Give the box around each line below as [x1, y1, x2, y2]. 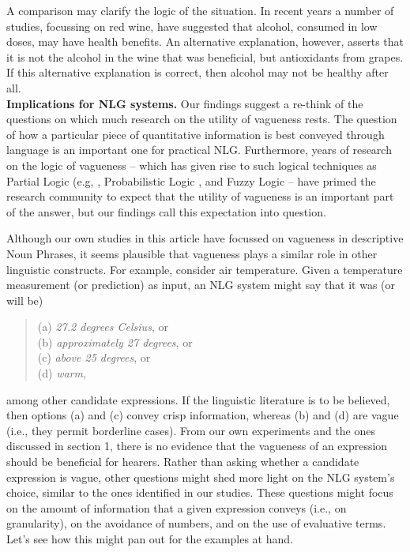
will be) [6, 291, 43, 308]
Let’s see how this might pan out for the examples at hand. [6, 531, 293, 546]
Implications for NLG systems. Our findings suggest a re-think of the [6, 95, 363, 111]
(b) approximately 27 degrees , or [37, 333, 193, 350]
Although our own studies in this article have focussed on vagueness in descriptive [6, 230, 404, 246]
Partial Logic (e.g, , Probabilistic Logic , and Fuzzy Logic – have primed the [6, 172, 376, 189]
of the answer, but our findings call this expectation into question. [6, 203, 326, 220]
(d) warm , [37, 365, 86, 381]
